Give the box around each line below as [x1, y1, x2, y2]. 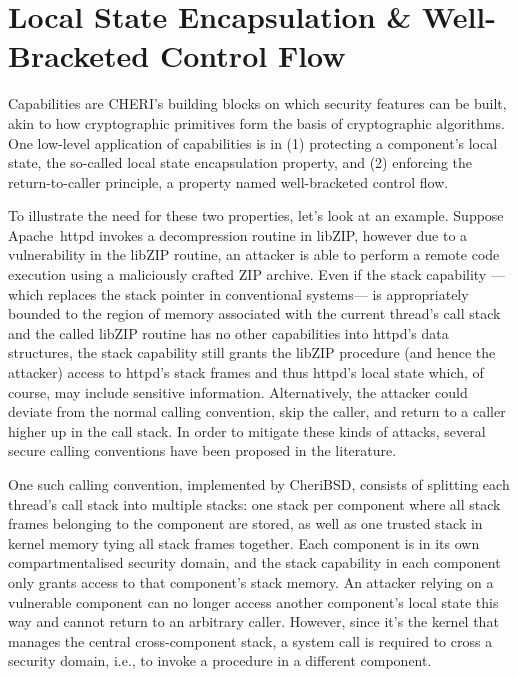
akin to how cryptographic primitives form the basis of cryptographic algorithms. [8, 112, 505, 133]
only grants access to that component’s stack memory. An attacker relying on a [8, 571, 494, 592]
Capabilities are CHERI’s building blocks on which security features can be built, [8, 93, 507, 114]
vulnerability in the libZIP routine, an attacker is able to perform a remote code [8, 244, 500, 265]
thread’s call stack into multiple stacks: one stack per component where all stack [8, 493, 501, 514]
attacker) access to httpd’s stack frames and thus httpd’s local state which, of [8, 362, 484, 383]
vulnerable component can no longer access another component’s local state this [8, 591, 499, 612]
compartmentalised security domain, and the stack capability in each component [8, 552, 501, 573]
